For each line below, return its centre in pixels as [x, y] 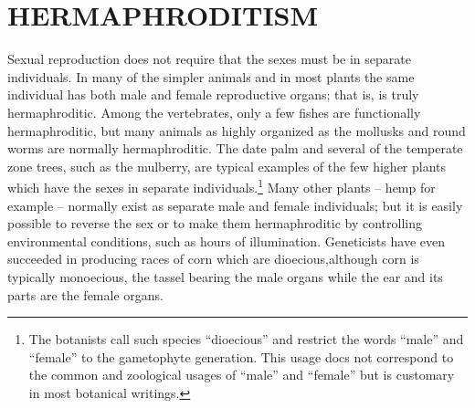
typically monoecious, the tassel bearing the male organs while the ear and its [225, 276]
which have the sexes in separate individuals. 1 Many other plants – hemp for [222, 186]
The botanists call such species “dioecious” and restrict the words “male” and [246, 339]
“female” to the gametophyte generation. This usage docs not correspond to [241, 356]
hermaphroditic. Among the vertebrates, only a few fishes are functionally [214, 112]
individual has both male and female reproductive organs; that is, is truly [213, 94]
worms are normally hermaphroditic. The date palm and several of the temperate [235, 148]
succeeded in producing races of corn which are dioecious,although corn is [213, 259]
